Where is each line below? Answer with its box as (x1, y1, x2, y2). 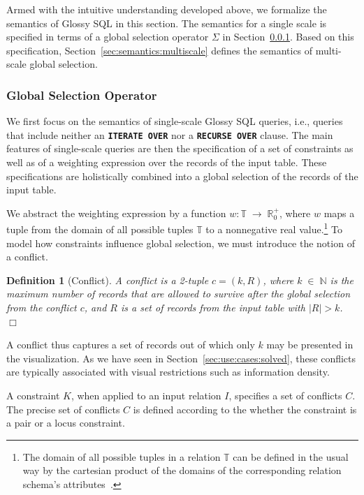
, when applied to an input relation (71, 388, 221, 402)
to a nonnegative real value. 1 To (205, 220, 343, 237)
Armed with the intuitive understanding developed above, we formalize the (6, 2, 327, 16)
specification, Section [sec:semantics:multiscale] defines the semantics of (6, 43, 313, 57)
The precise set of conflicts (6, 401, 120, 416)
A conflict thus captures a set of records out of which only (6, 337, 255, 352)
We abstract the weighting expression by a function (6, 205, 226, 220)
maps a (323, 205, 355, 220)
